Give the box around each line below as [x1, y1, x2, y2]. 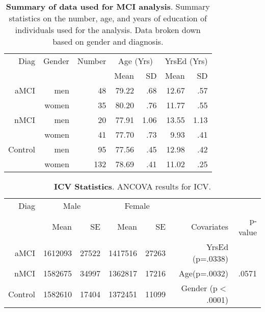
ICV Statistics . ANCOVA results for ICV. [54, 180, 211, 192]
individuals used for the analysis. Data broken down [15, 24, 201, 36]
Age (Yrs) [118, 55, 153, 67]
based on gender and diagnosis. [52, 36, 164, 47]
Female [124, 200, 150, 211]
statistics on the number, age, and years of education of [9, 12, 207, 24]
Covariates [191, 220, 229, 232]
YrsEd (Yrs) [165, 55, 208, 67]
